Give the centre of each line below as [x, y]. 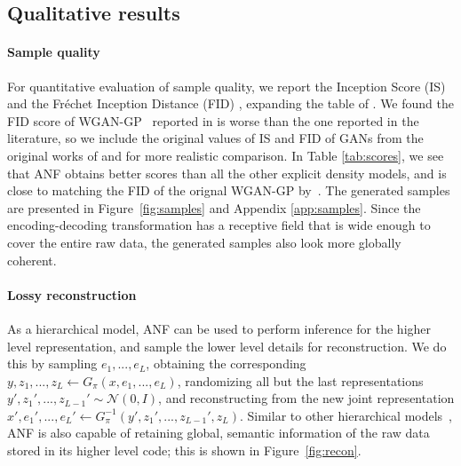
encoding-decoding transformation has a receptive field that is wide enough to [219, 225]
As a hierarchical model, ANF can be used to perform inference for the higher [219, 328]
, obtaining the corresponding [226, 363]
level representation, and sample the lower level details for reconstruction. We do [227, 346]
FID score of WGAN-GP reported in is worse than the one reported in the [213, 120]
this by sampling [52, 363]
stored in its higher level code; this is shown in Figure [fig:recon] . [184, 450]
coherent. [32, 260]
